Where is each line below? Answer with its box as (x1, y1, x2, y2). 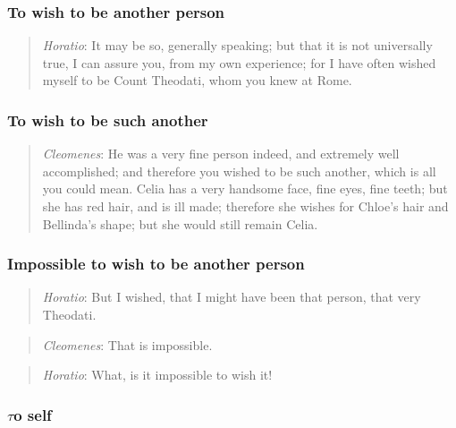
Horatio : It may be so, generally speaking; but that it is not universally (42, 36, 433, 55)
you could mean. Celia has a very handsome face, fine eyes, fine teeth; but (42, 179, 448, 198)
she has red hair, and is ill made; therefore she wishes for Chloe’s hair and (42, 197, 449, 215)
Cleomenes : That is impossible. (42, 335, 213, 354)
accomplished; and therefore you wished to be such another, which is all (42, 161, 436, 180)
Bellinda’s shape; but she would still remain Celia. (42, 214, 318, 233)
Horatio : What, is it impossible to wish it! (42, 365, 273, 384)
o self (13, 403, 52, 425)
